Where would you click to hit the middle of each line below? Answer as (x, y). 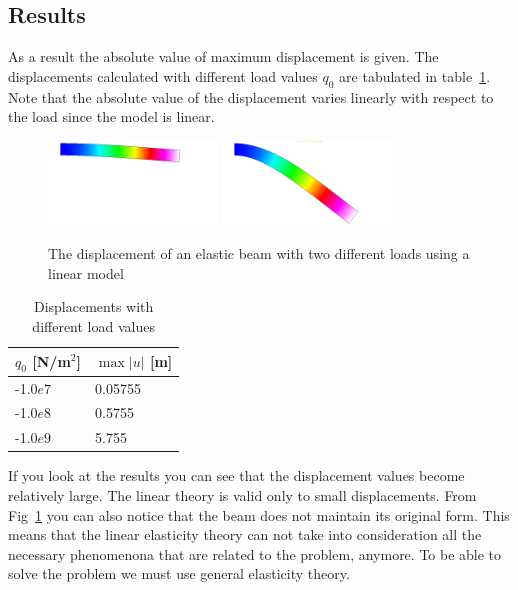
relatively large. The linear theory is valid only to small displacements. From (242, 494)
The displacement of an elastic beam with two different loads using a (259, 253)
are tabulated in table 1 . (415, 75)
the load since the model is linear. (111, 116)
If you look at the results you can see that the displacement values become (236, 475)
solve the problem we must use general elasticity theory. (179, 573)
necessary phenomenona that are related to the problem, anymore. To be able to (255, 553)
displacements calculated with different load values (163, 75)
